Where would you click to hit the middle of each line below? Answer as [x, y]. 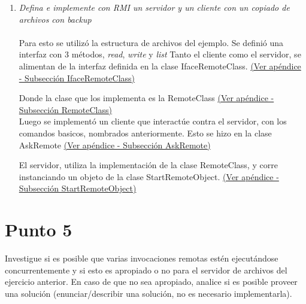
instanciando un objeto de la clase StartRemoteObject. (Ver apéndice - [149, 176]
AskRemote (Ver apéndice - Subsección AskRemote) [115, 145]
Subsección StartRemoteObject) [78, 188]
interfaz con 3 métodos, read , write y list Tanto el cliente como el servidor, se [160, 54]
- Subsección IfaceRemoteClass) [77, 77]
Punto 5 [39, 229]
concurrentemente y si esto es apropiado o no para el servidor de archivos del [146, 270]
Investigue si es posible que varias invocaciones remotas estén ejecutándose [142, 258]
